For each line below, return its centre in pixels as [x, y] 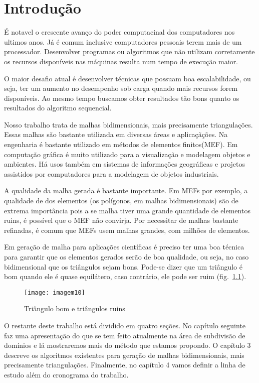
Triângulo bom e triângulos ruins [75, 308]
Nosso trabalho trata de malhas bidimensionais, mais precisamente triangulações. [128, 124]
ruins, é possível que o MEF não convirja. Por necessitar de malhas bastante [121, 220]
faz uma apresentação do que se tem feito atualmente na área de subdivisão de [125, 335]
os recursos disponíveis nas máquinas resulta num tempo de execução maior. [121, 61]
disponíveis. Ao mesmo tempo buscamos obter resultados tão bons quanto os [122, 98]
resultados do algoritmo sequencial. [58, 108]
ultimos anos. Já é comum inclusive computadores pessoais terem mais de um [123, 41]
